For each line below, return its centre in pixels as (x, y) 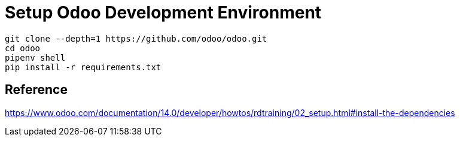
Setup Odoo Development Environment (163, 12)
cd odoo (23, 48)
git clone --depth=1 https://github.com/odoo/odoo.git (136, 38)
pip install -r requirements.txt (83, 67)
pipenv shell (35, 57)
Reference (36, 90)
